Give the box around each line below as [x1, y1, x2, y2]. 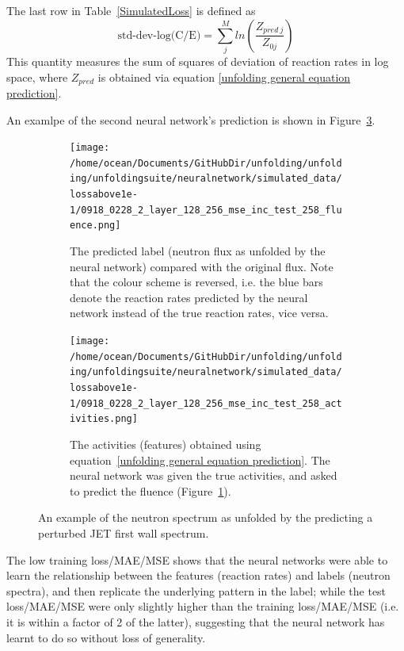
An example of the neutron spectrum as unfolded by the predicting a [38, 509, 373, 526]
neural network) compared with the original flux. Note [70, 258, 333, 274]
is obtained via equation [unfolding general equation [97, 68, 351, 85]
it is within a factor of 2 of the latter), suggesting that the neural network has [6, 613, 385, 630]
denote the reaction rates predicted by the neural [70, 289, 308, 305]
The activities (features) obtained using [70, 436, 261, 452]
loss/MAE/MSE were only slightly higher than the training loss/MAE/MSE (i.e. [6, 598, 399, 615]
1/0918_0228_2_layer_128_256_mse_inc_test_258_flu [70, 204, 342, 216]
